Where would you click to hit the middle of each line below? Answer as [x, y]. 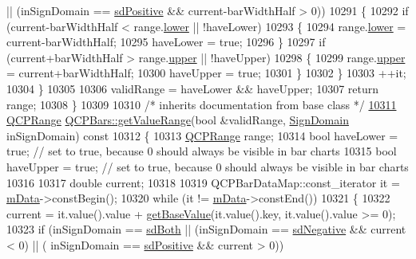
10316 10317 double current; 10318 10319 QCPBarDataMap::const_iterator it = [203, 182]
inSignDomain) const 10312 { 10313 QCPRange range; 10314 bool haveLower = [202, 135]
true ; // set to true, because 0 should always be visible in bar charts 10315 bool [202, 151]
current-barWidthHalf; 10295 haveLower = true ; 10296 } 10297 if [166, 42]
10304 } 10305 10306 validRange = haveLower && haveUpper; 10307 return [193, 88]
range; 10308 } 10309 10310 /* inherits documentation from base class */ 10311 [202, 104]
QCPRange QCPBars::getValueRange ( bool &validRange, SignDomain [178, 120]
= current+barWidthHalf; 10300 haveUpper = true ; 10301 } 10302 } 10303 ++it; [206, 73]
